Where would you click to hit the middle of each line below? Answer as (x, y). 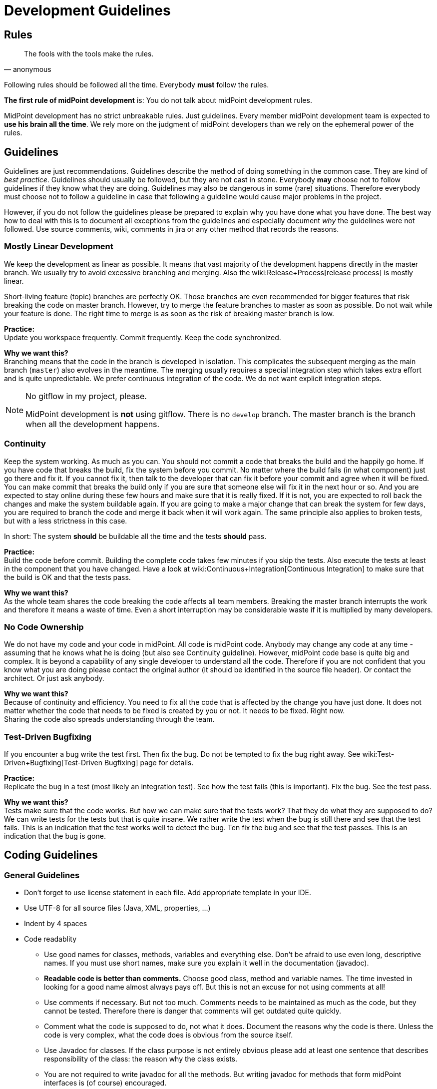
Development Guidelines (87, 10)
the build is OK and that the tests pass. (67, 577)
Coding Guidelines (51, 855)
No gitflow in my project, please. (86, 396)
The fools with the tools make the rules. (89, 54)
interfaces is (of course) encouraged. (105, 1083)
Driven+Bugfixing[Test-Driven (53, 763)
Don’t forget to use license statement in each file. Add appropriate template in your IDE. (168, 893)
